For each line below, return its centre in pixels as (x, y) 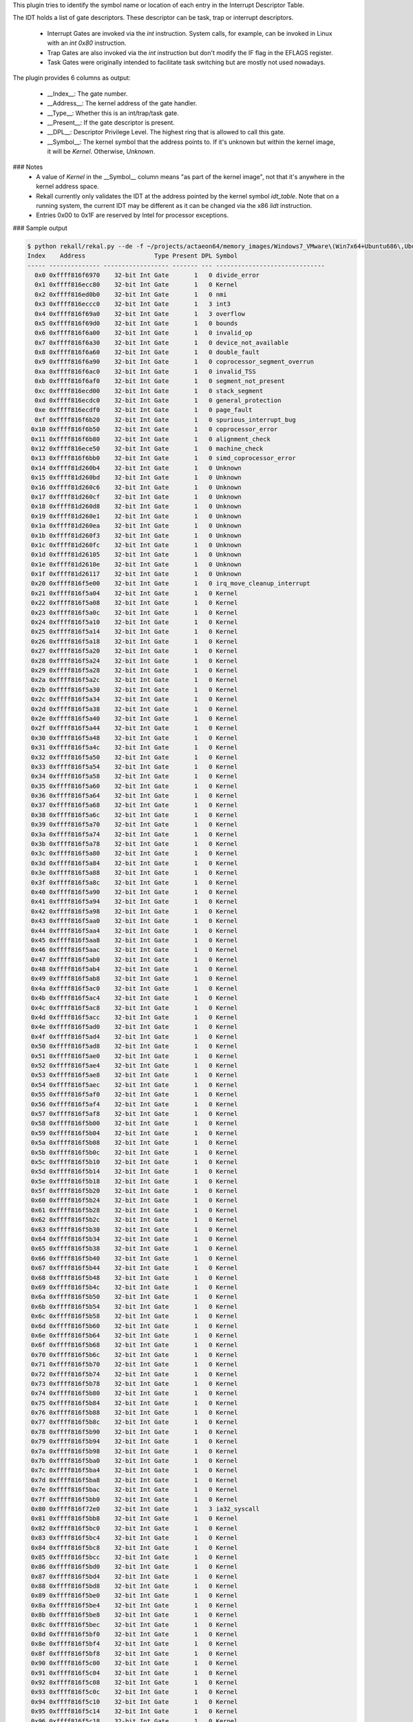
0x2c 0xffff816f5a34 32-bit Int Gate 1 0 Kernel (135, 699)
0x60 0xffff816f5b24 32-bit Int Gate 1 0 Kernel (135, 1201)
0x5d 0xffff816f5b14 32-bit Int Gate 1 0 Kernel (135, 1172)
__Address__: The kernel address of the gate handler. (122, 103)
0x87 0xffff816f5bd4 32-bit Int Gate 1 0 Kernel (135, 1576)
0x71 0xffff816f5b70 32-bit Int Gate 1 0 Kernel (135, 1365)
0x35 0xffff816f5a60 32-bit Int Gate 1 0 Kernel (135, 786)
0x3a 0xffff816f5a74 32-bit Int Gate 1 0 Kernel (135, 834)
